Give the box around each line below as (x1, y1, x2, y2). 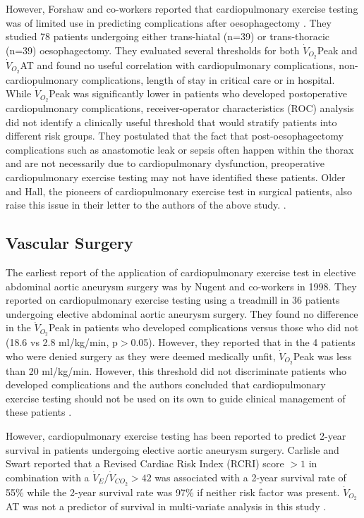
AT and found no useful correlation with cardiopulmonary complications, (20, 57, 336, 72)
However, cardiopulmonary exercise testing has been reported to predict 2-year (6, 428, 346, 443)
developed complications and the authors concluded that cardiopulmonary (6, 377, 326, 392)
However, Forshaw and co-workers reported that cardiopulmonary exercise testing (6, 1, 358, 16)
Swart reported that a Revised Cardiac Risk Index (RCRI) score (6, 456, 284, 471)
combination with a (6, 469, 90, 484)
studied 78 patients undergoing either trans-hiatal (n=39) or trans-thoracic (6, 29, 330, 44)
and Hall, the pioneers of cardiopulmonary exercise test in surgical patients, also (6, 183, 353, 198)
